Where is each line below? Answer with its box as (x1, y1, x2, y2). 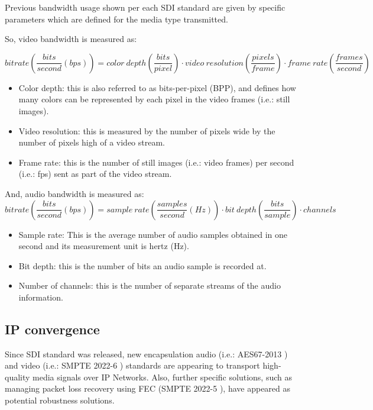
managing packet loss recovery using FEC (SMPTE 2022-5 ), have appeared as (5, 382, 291, 395)
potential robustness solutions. (5, 394, 115, 406)
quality (5, 370, 30, 383)
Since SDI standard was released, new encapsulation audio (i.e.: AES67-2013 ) (5, 347, 288, 360)
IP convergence (5, 319, 100, 338)
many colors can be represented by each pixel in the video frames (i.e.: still (18, 93, 290, 105)
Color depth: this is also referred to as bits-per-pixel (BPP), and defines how (18, 81, 296, 93)
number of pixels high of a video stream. (18, 136, 165, 148)
